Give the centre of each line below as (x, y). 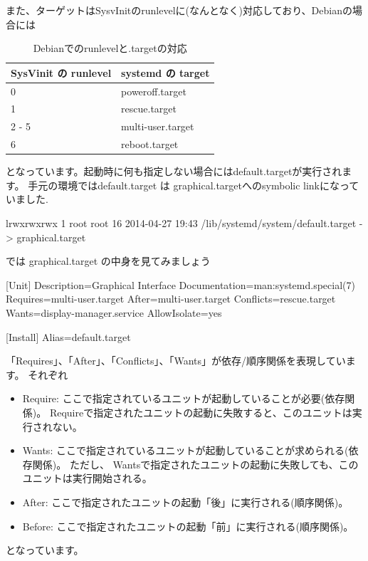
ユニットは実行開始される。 (87, 478)
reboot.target (150, 144)
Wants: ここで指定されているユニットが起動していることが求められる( (185, 450)
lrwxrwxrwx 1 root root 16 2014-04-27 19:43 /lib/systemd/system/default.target (181, 223)
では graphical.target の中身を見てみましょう (108, 261)
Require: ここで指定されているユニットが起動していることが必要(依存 (184, 398)
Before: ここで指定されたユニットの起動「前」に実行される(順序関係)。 (188, 526)
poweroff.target (154, 91)
